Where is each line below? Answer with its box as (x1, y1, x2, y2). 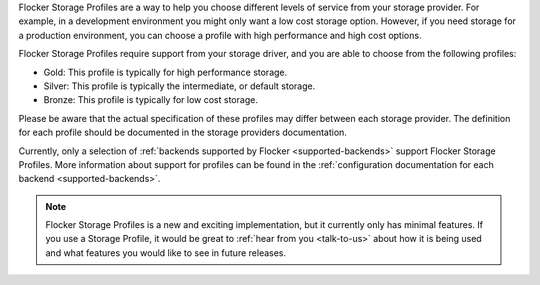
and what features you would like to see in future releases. (45, 246, 287, 259)
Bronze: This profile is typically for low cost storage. (43, 94, 259, 106)
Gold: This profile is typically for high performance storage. (43, 66, 288, 78)
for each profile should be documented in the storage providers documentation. (18, 126, 347, 139)
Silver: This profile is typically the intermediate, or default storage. (43, 80, 316, 92)
